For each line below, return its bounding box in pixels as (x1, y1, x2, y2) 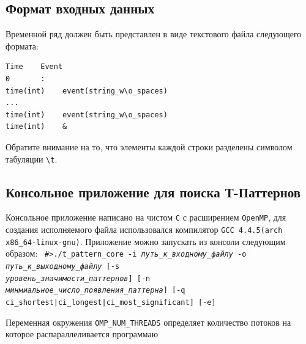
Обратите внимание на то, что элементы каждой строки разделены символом (6, 140, 293, 153)
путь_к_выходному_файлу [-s (6, 262, 120, 271)
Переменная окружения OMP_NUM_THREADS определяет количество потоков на (6, 315, 291, 328)
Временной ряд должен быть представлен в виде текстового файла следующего (6, 27, 302, 40)
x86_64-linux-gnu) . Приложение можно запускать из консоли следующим (6, 235, 286, 247)
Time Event (6, 62, 63, 71)
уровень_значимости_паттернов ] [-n (6, 274, 151, 283)
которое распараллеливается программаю (6, 328, 159, 340)
